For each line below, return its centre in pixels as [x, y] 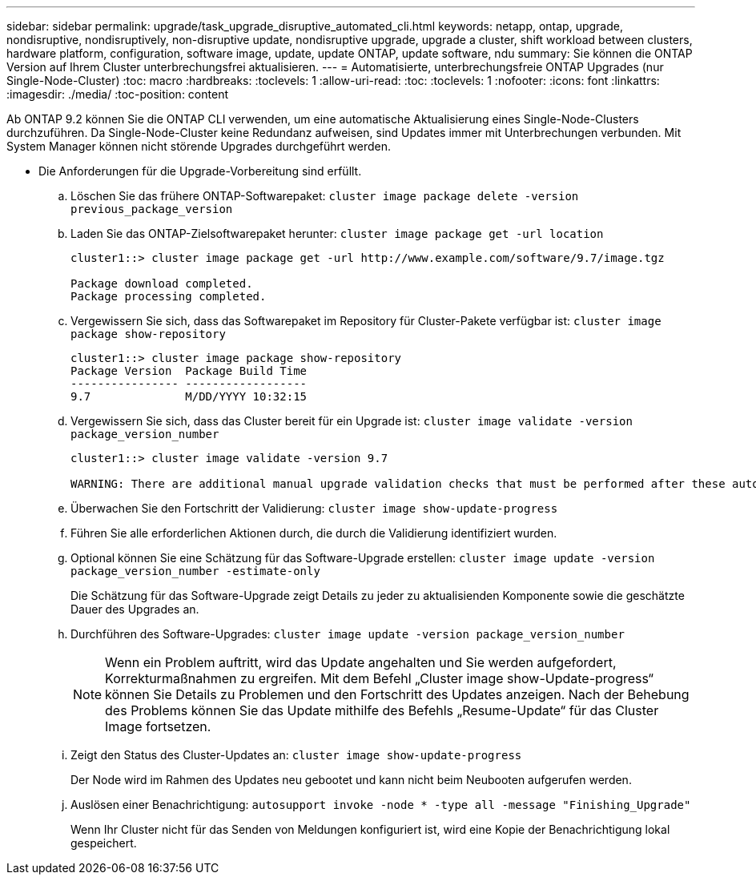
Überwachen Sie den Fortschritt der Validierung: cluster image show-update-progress [314, 508]
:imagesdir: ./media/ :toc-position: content [117, 94]
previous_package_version [152, 209]
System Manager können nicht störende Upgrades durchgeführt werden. [199, 146]
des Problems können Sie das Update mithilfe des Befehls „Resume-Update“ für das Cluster [382, 710]
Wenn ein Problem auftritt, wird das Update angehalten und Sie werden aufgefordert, [361, 662]
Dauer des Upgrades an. [135, 609]
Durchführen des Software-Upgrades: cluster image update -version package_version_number [348, 634]
